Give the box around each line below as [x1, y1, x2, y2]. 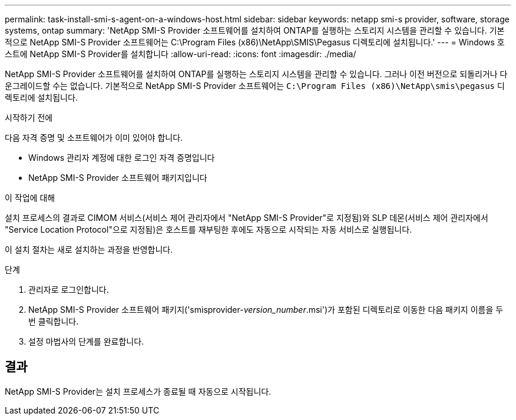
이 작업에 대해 [5, 193, 55, 203]
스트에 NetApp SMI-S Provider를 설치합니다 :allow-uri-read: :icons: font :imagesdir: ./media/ [5, 49, 356, 59]
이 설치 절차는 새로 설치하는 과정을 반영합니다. [5, 244, 173, 254]
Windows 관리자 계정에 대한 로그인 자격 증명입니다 [28, 153, 215, 163]
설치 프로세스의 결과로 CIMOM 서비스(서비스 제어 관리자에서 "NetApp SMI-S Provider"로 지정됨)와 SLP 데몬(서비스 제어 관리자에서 [5, 213, 488, 223]
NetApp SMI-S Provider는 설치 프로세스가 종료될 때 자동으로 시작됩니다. [5, 386, 272, 396]
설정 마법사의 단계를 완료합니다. [28, 336, 144, 346]
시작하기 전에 [5, 113, 53, 123]
